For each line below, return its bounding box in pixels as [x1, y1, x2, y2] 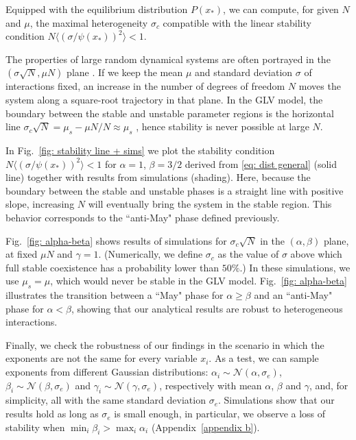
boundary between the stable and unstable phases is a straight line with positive [5, 183, 344, 197]
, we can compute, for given [223, 2, 339, 16]
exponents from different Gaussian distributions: [5, 365, 209, 379]
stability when [5, 419, 65, 434]
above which [290, 247, 342, 261]
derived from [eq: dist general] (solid [185, 156, 337, 171]
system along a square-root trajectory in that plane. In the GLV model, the [5, 92, 323, 106]
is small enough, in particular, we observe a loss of [114, 406, 326, 421]
